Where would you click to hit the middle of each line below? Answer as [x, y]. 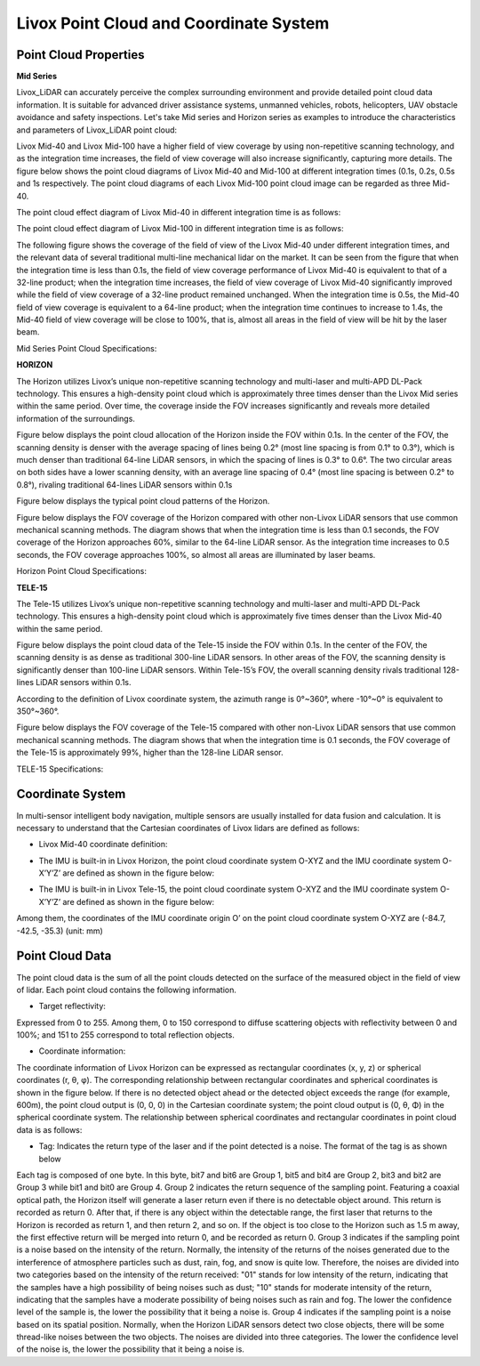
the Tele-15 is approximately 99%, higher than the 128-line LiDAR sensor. [150, 753]
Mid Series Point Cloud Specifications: [87, 348]
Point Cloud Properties [81, 55]
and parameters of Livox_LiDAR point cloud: [97, 130]
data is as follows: [49, 1129]
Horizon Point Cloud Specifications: [81, 571]
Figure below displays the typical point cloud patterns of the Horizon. [143, 501]
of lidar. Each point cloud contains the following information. [127, 990]
